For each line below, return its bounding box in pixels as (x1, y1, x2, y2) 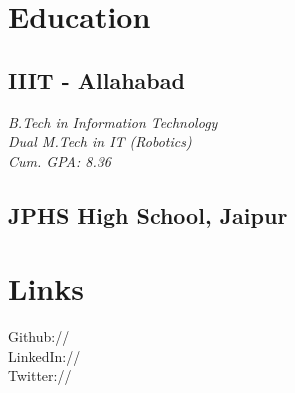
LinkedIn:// (8, 345, 81, 366)
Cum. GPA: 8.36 (8, 150, 112, 171)
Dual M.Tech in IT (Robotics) (8, 131, 192, 152)
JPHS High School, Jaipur (8, 199, 288, 230)
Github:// (8, 326, 70, 347)
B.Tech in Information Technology (8, 111, 218, 132)
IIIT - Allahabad (8, 64, 185, 95)
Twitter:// (8, 365, 72, 386)
